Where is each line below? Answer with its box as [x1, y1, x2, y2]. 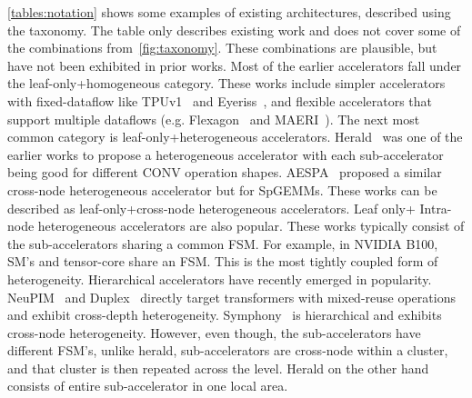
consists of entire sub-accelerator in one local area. [7, 376, 288, 395]
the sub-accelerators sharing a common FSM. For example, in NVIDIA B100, [7, 234, 438, 253]
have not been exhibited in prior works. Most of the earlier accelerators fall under [7, 55, 462, 75]
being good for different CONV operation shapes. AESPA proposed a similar [7, 163, 442, 182]
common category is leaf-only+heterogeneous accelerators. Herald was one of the [7, 127, 463, 146]
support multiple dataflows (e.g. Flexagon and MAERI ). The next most [7, 109, 420, 128]
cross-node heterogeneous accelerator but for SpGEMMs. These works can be [7, 180, 437, 199]
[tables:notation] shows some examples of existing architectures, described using [7, 3, 451, 21]
